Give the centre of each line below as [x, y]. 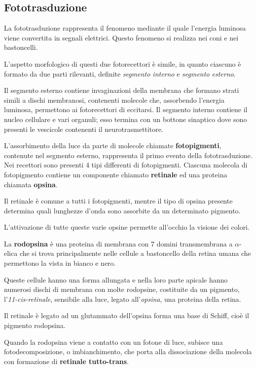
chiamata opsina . [31, 184]
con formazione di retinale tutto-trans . [66, 361]
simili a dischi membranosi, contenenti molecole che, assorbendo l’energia [114, 100]
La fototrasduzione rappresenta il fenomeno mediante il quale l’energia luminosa [125, 28]
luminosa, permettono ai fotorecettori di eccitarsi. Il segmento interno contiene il [126, 109]
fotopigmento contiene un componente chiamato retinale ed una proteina [116, 174]
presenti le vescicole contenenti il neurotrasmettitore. [84, 129]
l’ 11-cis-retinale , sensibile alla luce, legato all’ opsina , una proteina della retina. [123, 299]
